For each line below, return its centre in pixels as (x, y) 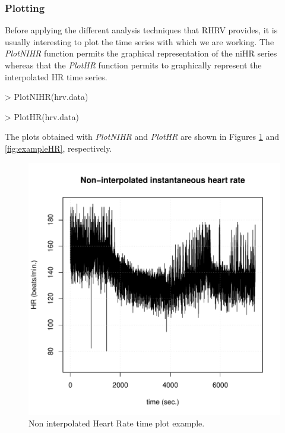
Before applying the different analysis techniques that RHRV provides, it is (141, 30)
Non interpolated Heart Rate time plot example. (117, 423)
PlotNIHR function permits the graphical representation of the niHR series (141, 53)
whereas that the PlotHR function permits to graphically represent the (133, 65)
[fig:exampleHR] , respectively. (58, 148)
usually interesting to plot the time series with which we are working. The (140, 41)
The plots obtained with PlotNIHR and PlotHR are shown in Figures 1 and (142, 137)
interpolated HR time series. (56, 76)
